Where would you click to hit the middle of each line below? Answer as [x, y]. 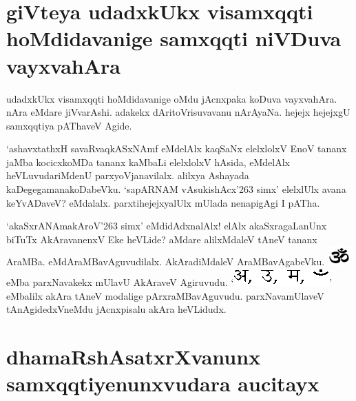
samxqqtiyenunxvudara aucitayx [163, 383]
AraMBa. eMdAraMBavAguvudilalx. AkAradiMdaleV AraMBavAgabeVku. [166, 261]
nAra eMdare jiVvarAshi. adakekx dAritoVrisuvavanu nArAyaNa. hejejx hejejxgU [178, 112]
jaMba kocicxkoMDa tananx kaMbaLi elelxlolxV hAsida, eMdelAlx [148, 162]
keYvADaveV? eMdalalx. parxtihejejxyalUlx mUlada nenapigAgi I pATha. [163, 202]
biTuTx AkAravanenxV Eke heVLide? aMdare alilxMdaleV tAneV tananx [162, 239]
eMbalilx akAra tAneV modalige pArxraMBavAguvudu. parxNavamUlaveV [165, 295]
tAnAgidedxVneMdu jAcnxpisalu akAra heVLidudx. [116, 309]
